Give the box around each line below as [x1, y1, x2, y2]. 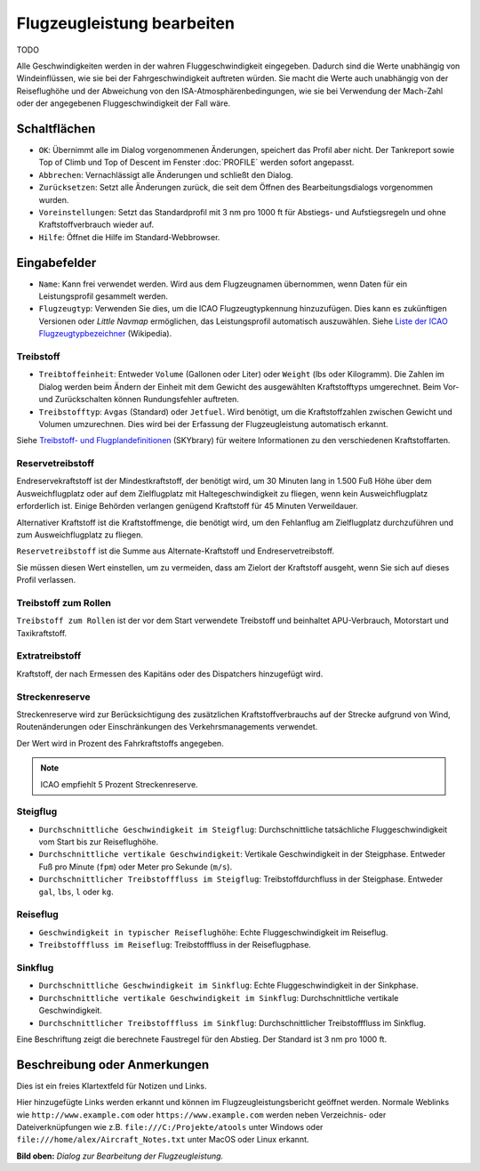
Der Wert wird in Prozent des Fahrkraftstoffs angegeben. [16, 738, 224, 748]
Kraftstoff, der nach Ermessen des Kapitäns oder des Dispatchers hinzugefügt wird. [16, 668, 324, 679]
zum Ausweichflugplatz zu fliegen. [16, 529, 144, 540]
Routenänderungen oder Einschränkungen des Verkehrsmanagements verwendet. [16, 722, 318, 732]
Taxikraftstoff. [16, 627, 68, 638]
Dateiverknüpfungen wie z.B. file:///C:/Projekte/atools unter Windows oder [16, 1121, 324, 1132]
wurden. [38, 194, 69, 205]
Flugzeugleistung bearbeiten [16, 13, 236, 33]
